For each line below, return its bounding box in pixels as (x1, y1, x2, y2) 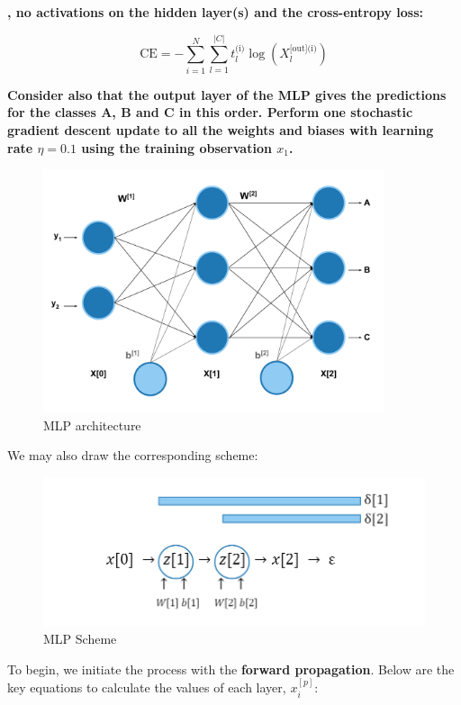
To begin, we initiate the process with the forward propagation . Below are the (7, 659, 455, 678)
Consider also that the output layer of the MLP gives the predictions (7, 85, 447, 104)
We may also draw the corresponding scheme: (7, 446, 258, 465)
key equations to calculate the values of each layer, (7, 678, 286, 697)
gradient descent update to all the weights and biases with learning (7, 120, 434, 139)
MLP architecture (43, 415, 141, 434)
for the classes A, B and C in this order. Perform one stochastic (7, 103, 413, 122)
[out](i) (289, 43, 317, 53)
